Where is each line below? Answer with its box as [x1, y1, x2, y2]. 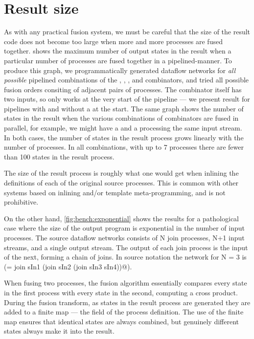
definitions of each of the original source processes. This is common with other [4, 178, 238, 188]
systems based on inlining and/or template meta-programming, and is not [4, 187, 226, 197]
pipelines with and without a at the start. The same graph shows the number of [4, 103, 244, 113]
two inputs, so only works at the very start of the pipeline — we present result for [4, 94, 250, 104]
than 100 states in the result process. [4, 151, 115, 161]
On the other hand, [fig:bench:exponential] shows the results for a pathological [4, 213, 239, 223]
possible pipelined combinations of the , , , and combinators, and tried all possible [4, 75, 249, 85]
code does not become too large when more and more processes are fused [4, 36, 223, 46]
